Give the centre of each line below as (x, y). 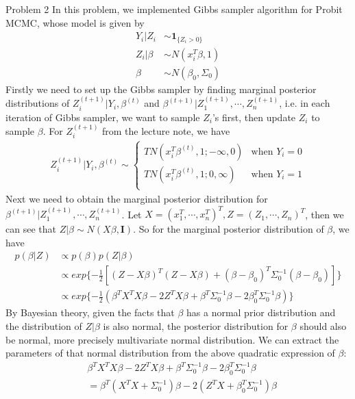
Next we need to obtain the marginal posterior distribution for (137, 198)
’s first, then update (254, 117)
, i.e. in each (305, 103)
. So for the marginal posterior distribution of (229, 229)
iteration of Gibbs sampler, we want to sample (103, 117)
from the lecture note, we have (166, 130)
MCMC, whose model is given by (75, 22)
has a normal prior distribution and (261, 312)
